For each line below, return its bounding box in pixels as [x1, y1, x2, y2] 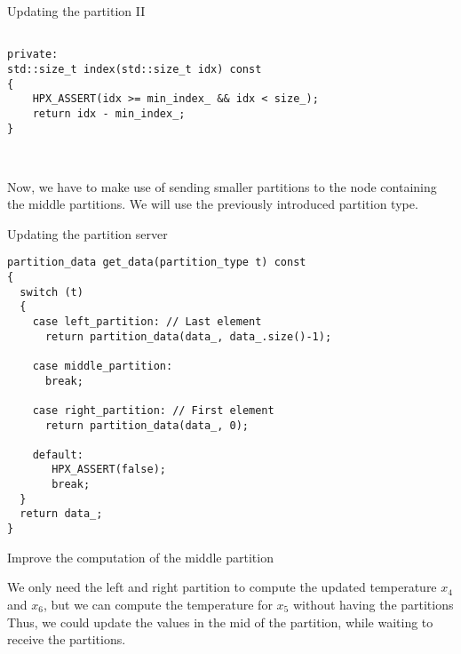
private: [7, 48, 59, 61]
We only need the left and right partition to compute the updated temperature [7, 578, 437, 596]
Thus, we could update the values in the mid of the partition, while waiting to [7, 612, 433, 631]
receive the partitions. [7, 630, 126, 649]
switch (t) [20, 285, 83, 299]
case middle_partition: [32, 359, 173, 372]
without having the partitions [292, 594, 454, 613]
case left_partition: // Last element [32, 315, 262, 328]
